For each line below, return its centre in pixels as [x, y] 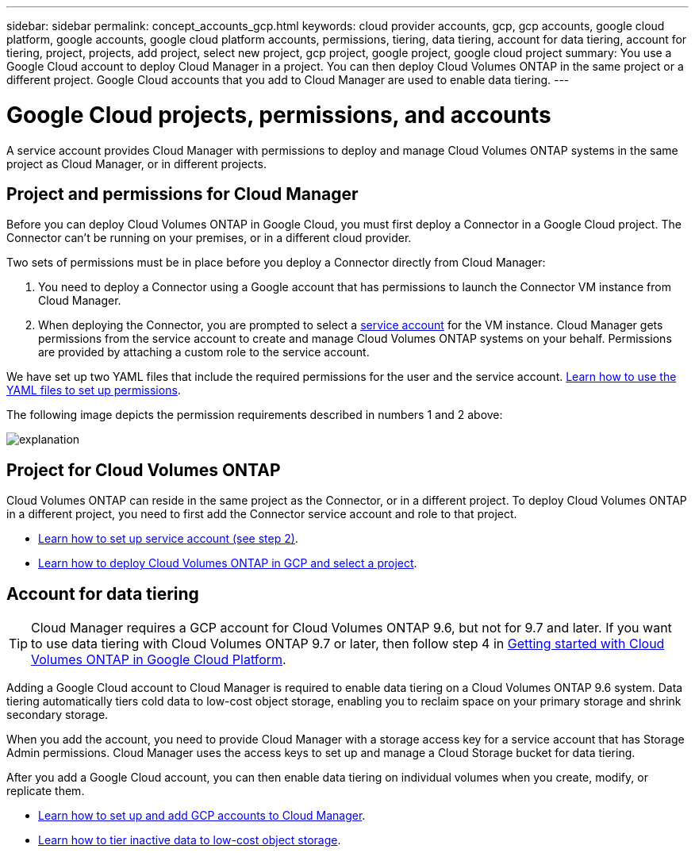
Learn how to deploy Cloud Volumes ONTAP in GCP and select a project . [228, 563]
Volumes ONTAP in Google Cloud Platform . [159, 660]
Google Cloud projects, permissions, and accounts [279, 115]
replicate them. [46, 791]
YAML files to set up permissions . [94, 390]
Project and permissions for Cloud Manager [182, 194]
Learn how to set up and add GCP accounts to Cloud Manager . [202, 816]
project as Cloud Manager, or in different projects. [136, 163]
